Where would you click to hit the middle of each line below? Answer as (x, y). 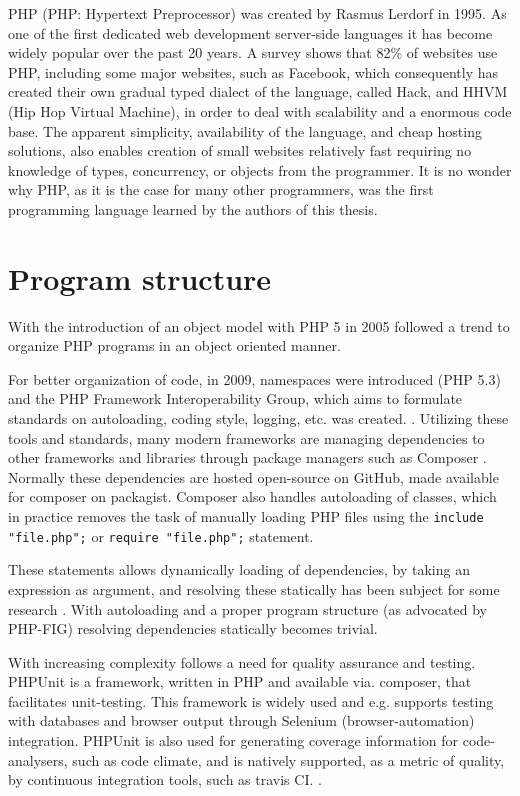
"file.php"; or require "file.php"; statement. (161, 535)
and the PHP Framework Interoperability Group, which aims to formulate (235, 398)
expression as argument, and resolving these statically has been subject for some (254, 588)
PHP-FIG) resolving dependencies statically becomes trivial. (193, 628)
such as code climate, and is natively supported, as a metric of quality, (288, 759)
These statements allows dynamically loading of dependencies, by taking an (239, 569)
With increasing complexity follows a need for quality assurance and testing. (242, 661)
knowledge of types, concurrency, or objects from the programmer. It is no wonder (260, 169)
